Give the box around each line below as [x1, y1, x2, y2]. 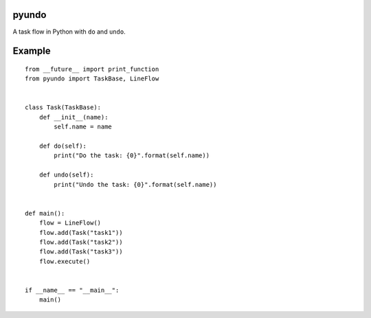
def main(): [25, 209, 65, 217]
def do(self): [38, 142, 87, 150]
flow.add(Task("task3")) [38, 248, 123, 255]
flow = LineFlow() [38, 219, 102, 227]
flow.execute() [38, 258, 91, 265]
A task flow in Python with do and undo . [12, 27, 126, 36]
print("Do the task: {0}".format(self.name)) [54, 152, 210, 159]
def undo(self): [38, 171, 94, 179]
